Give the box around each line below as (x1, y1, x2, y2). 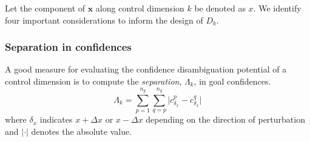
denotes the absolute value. (31, 124, 132, 137)
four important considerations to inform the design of (5, 13, 203, 26)
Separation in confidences (5, 39, 132, 54)
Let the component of (5, 2, 86, 14)
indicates (39, 113, 73, 126)
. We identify (253, 2, 302, 14)
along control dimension (95, 2, 184, 14)
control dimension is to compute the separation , (5, 75, 182, 87)
